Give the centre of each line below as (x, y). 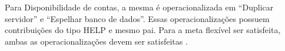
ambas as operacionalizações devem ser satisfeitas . (96, 41)
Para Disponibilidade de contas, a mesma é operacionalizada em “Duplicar (139, 7)
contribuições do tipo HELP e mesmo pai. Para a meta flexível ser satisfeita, (143, 30)
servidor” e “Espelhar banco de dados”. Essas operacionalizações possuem (137, 18)
